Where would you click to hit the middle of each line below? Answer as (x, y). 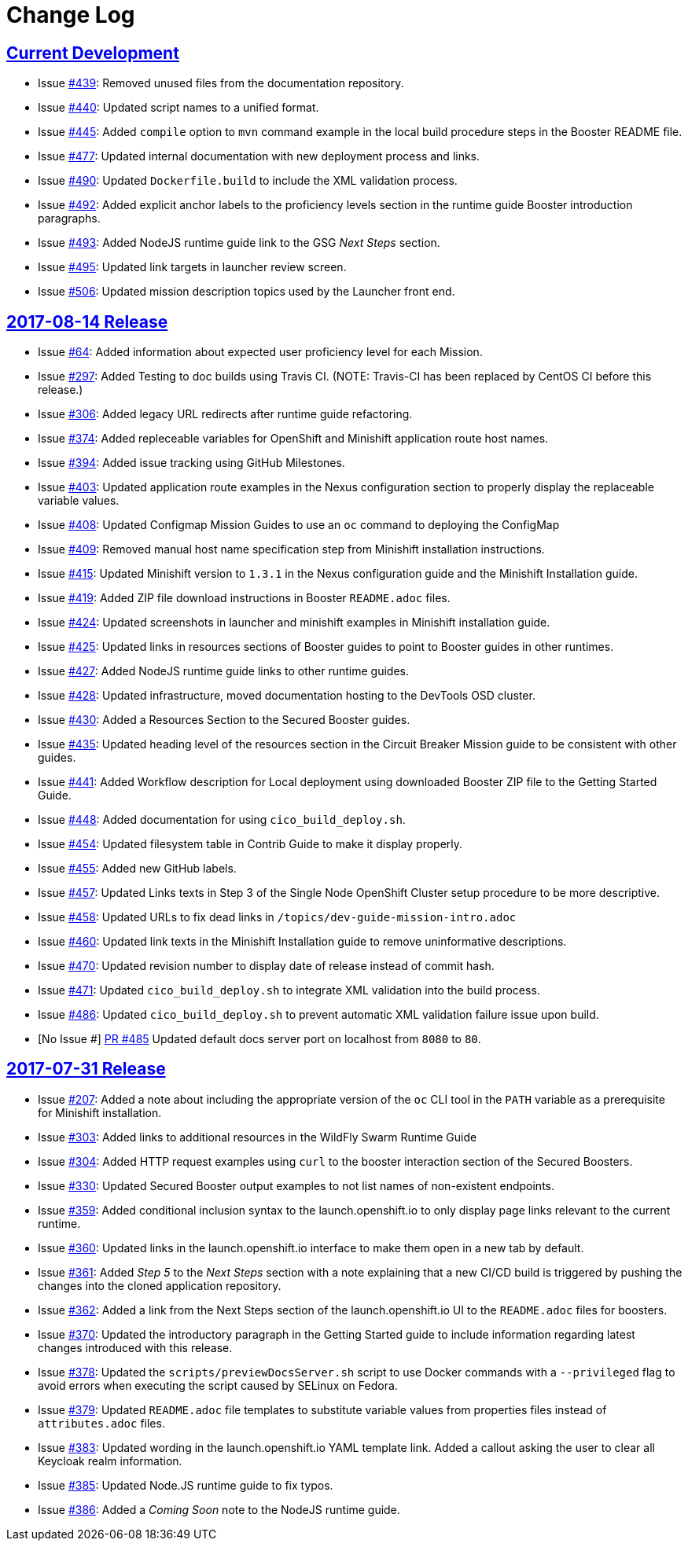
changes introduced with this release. (135, 1347)
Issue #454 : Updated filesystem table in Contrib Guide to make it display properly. (250, 844)
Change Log (71, 15)
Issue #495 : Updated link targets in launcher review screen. (192, 267)
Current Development (93, 53)
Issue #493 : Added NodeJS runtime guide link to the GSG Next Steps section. (239, 243)
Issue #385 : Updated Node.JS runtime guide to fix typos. (186, 1485)
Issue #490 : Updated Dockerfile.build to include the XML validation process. (248, 181)
